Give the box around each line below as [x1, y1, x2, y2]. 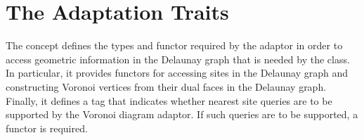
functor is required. [6, 120, 88, 135]
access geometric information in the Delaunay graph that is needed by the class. [6, 51, 350, 66]
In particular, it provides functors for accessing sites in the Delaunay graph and [6, 65, 349, 80]
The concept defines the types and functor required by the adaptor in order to [6, 38, 343, 53]
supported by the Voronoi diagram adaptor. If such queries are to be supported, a [6, 107, 358, 122]
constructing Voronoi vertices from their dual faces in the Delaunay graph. [6, 79, 327, 94]
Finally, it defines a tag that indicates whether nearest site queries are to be [6, 93, 332, 108]
